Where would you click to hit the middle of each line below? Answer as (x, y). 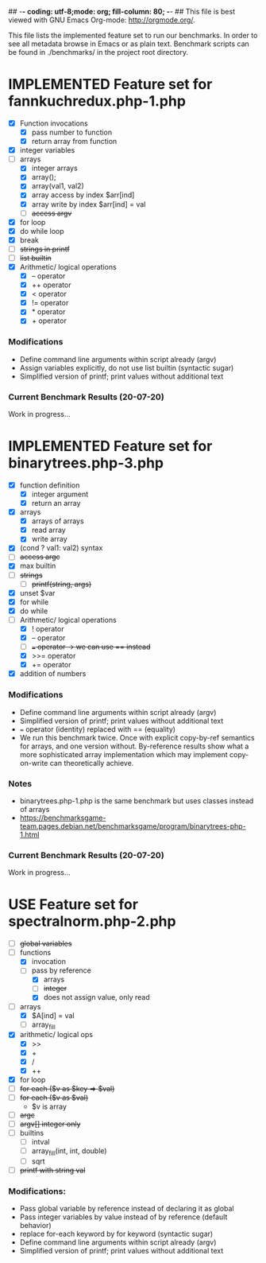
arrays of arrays (58, 521)
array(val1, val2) (58, 186)
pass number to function (72, 132)
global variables (46, 944)
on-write (34, 763)
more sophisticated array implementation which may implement (123, 754)
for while (34, 602)
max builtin (38, 566)
